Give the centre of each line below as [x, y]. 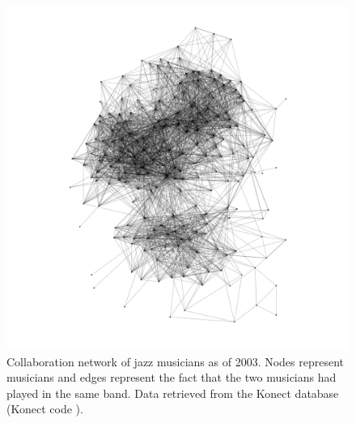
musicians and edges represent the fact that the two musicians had [172, 377]
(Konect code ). [45, 409]
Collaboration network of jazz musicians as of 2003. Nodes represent [176, 361]
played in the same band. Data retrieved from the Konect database [173, 393]
